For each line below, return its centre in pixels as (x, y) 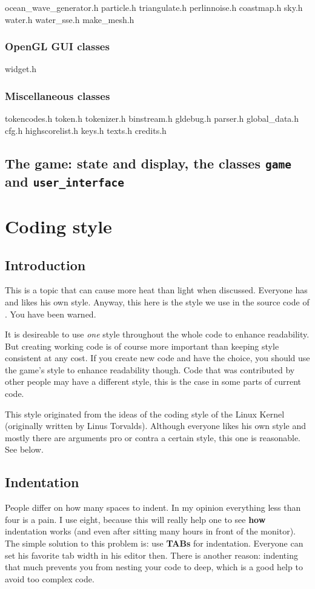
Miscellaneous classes (58, 95)
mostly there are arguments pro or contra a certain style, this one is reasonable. (153, 437)
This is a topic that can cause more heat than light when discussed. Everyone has (156, 290)
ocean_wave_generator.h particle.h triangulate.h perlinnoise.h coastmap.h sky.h (154, 7)
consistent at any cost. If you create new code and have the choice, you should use (157, 358)
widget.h (21, 69)
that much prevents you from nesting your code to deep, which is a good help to (154, 567)
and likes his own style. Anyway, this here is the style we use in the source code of (157, 301)
